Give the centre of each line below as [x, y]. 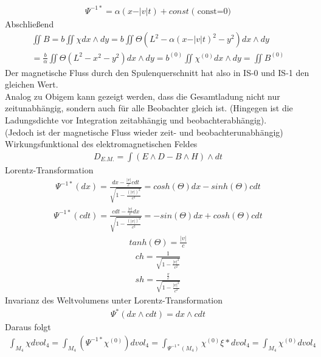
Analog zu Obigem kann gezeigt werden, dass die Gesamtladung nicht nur [143, 96]
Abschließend [29, 23]
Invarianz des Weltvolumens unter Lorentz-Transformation [114, 300]
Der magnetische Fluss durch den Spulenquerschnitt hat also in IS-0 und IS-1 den [157, 72]
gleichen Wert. [32, 84]
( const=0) [211, 11]
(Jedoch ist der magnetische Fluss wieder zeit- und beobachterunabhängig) [144, 132]
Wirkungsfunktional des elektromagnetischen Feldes [101, 144]
